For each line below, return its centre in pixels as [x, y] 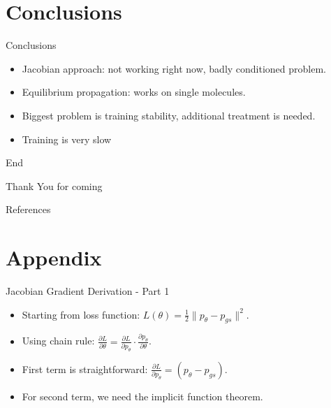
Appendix [54, 257]
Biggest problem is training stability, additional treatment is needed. [169, 115]
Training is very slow [67, 139]
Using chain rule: [58, 341]
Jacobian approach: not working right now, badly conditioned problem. [174, 68]
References [28, 209]
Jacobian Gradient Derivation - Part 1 [88, 291]
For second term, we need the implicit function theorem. [142, 396]
